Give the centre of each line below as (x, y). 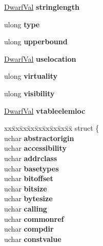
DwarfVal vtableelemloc (45, 110)
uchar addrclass (31, 158)
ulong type (22, 24)
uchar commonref (34, 218)
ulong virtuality (31, 76)
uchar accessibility (35, 148)
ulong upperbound (36, 41)
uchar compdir (29, 229)
